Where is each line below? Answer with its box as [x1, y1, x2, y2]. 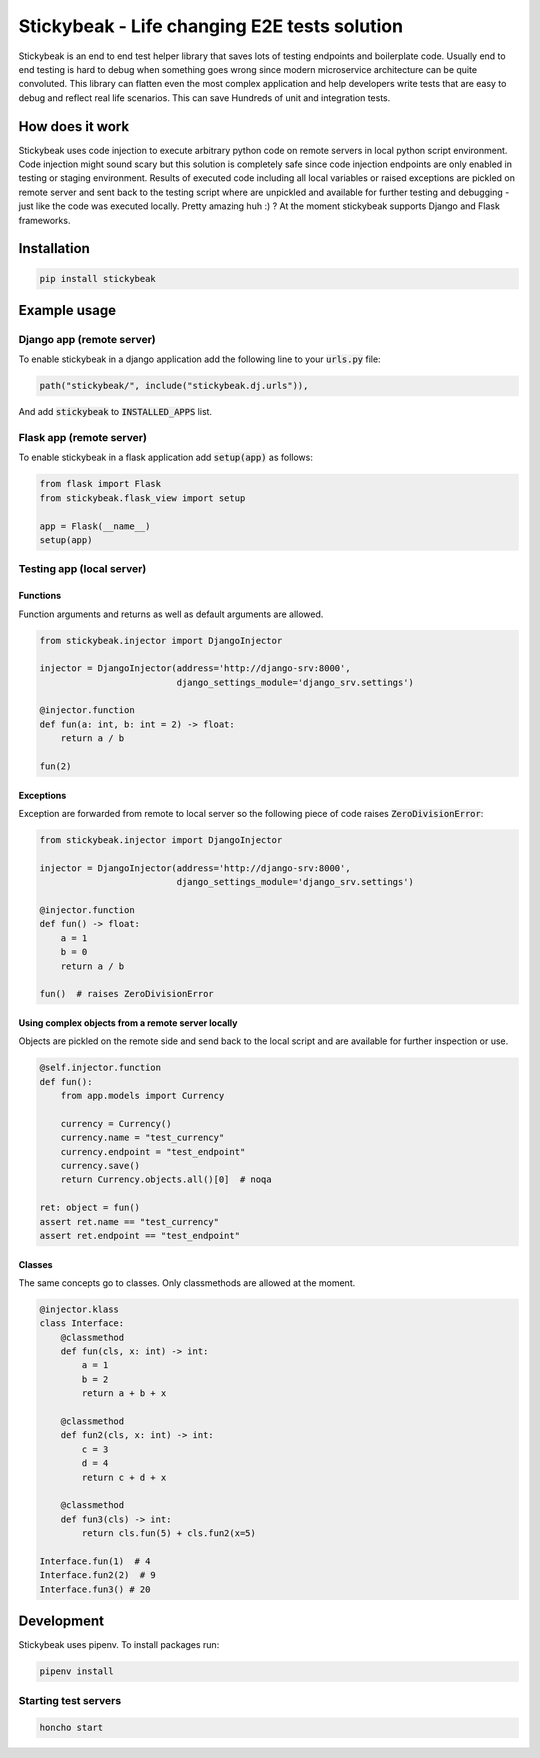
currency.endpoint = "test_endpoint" [60, 1146, 246, 1157]
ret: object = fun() [39, 1202, 140, 1214]
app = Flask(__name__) [39, 520, 151, 532]
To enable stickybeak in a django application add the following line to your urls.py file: [18, 353, 381, 365]
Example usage [18, 301, 117, 319]
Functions [18, 590, 62, 602]
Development [18, 1613, 105, 1630]
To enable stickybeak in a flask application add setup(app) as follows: [18, 451, 314, 464]
